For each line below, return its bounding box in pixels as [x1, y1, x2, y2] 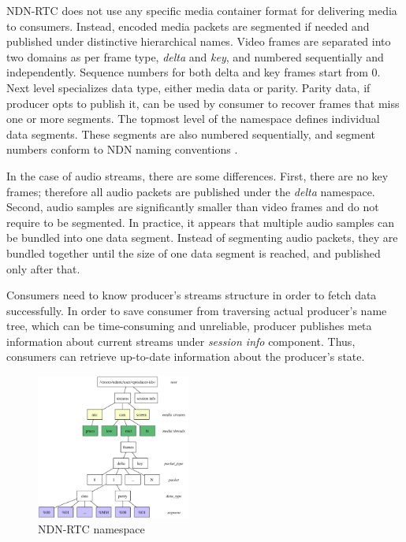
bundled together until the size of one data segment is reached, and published [6, 244, 381, 261]
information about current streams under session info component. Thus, [6, 332, 356, 349]
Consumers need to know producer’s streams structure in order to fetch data [6, 287, 377, 303]
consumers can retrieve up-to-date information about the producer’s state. [6, 348, 365, 365]
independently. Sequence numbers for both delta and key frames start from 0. [6, 64, 381, 80]
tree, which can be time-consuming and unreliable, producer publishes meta [6, 317, 372, 334]
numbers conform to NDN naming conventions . [6, 141, 238, 158]
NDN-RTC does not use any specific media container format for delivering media [6, 2, 397, 18]
